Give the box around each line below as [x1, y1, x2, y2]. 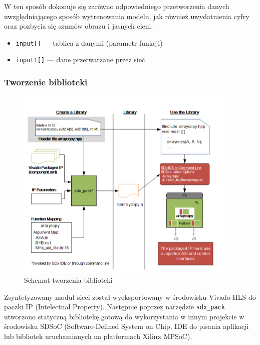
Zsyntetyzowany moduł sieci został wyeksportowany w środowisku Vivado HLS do [4, 291, 256, 302]
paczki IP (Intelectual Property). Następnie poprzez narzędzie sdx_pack [4, 301, 225, 312]
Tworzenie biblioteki [4, 76, 88, 88]
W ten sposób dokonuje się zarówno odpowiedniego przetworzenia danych [4, 1, 229, 11]
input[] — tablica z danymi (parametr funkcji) [16, 37, 163, 48]
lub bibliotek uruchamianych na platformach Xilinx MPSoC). [4, 330, 192, 341]
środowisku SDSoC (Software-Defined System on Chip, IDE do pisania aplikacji [4, 321, 249, 331]
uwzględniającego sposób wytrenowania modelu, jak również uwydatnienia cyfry [4, 11, 249, 21]
